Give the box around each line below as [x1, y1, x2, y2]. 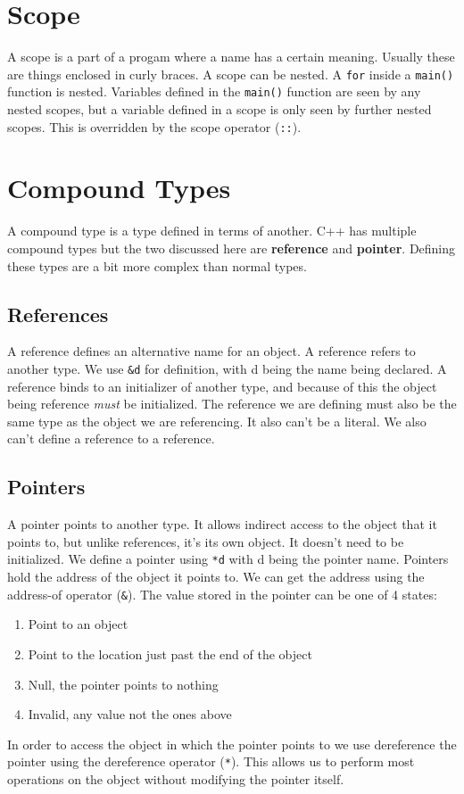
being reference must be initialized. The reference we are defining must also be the [7, 394, 457, 413]
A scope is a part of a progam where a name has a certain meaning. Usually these [7, 47, 455, 66]
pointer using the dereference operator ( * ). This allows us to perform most [7, 752, 415, 771]
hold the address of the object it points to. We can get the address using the [7, 567, 425, 586]
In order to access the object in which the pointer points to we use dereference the [7, 734, 457, 753]
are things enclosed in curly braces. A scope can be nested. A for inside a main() [7, 64, 454, 83]
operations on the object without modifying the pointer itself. [7, 769, 344, 788]
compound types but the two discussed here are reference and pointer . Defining [7, 239, 456, 257]
